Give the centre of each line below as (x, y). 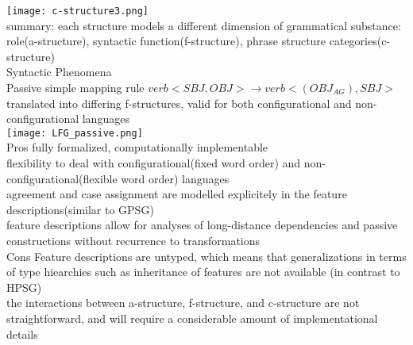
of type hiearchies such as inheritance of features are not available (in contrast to (203, 272)
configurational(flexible (62, 178)
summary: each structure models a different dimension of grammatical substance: (204, 25)
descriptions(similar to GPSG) (80, 209)
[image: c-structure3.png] (77, 11)
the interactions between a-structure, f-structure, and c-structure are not (183, 303)
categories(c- (360, 41)
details (22, 333)
